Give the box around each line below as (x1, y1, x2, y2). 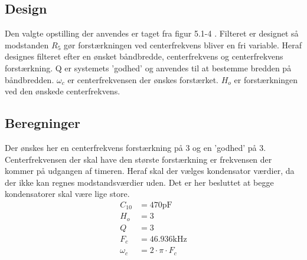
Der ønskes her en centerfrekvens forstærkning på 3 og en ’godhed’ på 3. (5, 141, 266, 153)
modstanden (5, 38, 49, 51)
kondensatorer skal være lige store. (5, 187, 130, 200)
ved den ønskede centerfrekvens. (5, 85, 120, 97)
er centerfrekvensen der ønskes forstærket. (67, 73, 219, 85)
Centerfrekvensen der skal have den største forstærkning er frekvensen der (5, 153, 272, 165)
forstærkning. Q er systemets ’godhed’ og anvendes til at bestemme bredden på (5, 61, 292, 74)
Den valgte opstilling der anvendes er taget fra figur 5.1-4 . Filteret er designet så (5, 27, 299, 40)
